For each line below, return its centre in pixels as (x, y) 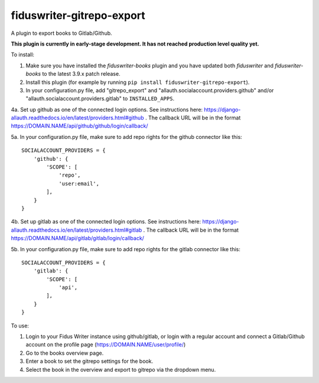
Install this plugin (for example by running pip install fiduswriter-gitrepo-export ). (138, 82)
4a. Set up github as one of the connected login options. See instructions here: (107, 109)
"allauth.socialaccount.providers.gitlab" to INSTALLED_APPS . (100, 99)
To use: (20, 326)
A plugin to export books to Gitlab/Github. (61, 33)
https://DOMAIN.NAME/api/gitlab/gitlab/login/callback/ (78, 238)
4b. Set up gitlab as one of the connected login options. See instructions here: (106, 222)
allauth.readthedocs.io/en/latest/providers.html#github (77, 118)
